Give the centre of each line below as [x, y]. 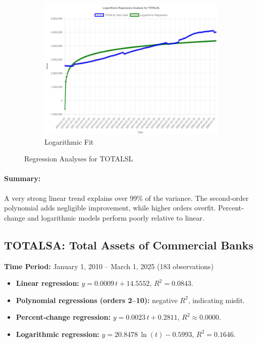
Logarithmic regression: [58, 334]
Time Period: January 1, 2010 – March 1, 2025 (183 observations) [109, 266]
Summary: [22, 178]
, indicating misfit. [216, 300]
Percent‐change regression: [63, 317]
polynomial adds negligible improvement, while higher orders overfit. [110, 208]
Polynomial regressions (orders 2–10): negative [97, 300]
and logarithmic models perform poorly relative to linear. [116, 217]
